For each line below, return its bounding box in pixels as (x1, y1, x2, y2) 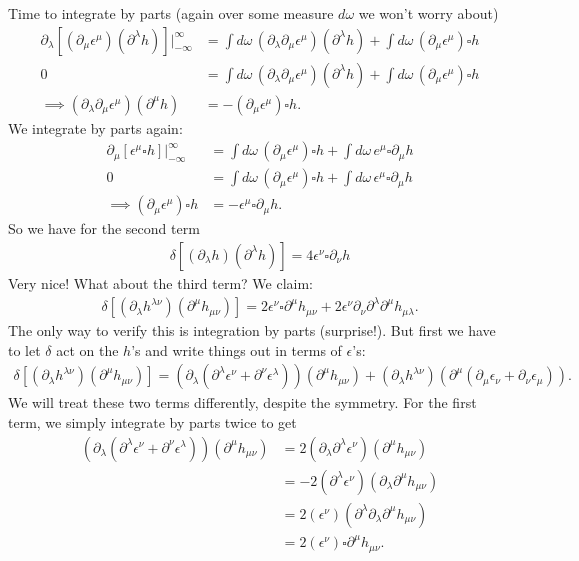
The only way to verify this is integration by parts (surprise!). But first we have (8, 320, 496, 341)
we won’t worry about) (358, 3, 499, 23)
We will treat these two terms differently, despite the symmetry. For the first (8, 392, 477, 413)
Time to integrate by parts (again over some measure (8, 3, 334, 23)
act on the (56, 339, 119, 360)
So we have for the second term (8, 218, 200, 239)
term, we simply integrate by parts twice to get (8, 411, 297, 432)
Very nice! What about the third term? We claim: (8, 273, 314, 293)
